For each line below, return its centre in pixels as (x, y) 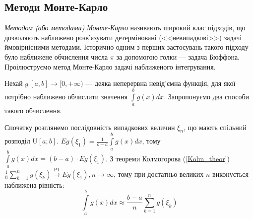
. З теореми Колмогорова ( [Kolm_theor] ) (168, 158)
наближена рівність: (34, 184)
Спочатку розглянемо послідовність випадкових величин (90, 127)
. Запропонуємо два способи (207, 96)
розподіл (17, 141)
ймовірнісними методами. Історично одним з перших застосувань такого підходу (126, 47)
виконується (230, 174)
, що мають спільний (215, 127)
